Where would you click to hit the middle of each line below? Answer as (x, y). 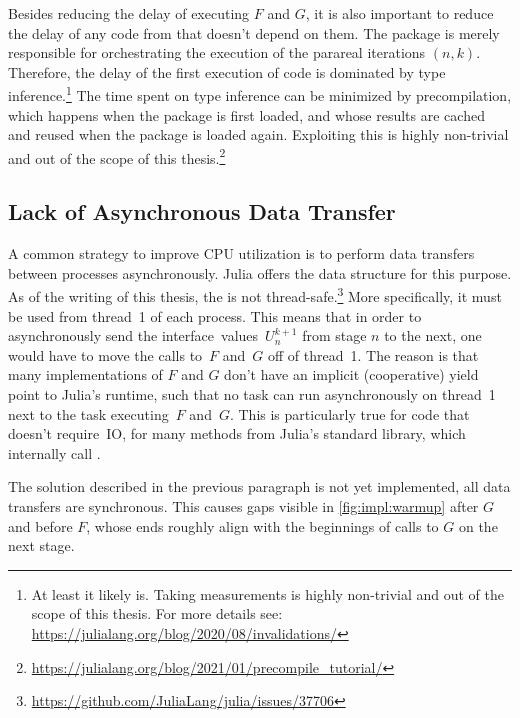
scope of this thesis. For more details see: (157, 613)
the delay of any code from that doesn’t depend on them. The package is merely (254, 32)
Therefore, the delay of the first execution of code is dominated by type (227, 71)
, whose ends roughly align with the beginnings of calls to (262, 525)
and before (40, 525)
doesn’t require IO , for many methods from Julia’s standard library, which (237, 433)
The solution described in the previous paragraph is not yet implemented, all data (259, 486)
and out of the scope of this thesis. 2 (117, 156)
